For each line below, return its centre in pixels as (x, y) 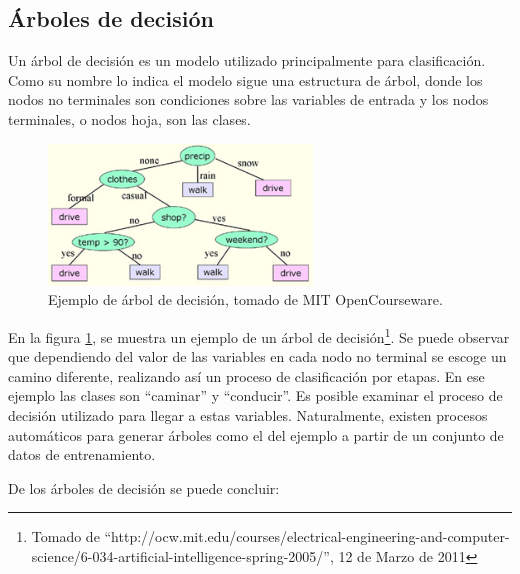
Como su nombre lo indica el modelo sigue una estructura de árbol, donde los (245, 79)
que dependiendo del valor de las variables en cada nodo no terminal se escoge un (257, 356)
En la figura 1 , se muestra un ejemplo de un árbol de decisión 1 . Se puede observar (259, 335)
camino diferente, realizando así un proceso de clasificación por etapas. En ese (246, 375)
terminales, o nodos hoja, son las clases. (129, 118)
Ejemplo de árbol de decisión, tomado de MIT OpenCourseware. (245, 299)
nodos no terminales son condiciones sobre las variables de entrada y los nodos (248, 99)
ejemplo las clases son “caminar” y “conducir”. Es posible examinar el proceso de (255, 395)
